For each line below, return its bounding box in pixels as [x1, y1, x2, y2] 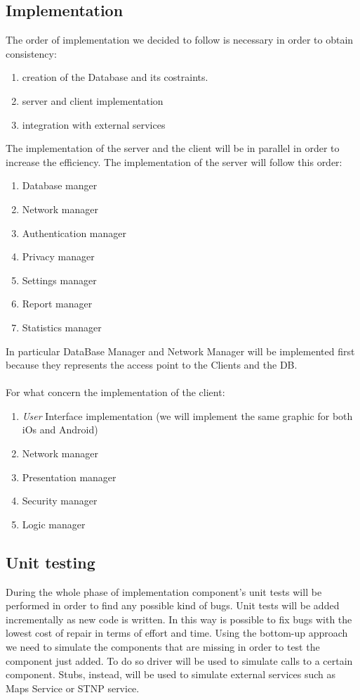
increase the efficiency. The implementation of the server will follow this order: [6, 154, 342, 169]
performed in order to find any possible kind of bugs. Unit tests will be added [6, 598, 340, 613]
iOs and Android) [22, 422, 98, 437]
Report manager [22, 296, 93, 311]
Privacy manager [22, 249, 95, 264]
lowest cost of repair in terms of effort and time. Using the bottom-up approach [6, 625, 348, 640]
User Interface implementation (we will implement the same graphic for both [22, 408, 353, 423]
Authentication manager [22, 225, 127, 240]
